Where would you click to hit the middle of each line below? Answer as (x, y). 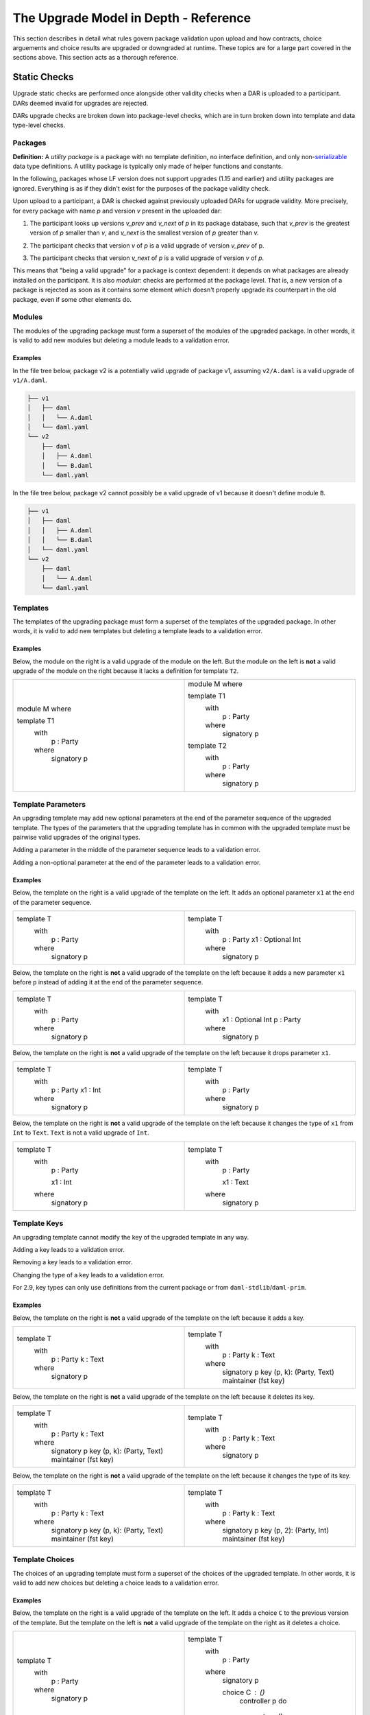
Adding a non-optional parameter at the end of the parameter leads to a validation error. (137, 862)
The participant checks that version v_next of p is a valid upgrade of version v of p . (147, 258)
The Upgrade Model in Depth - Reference (132, 18)
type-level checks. (39, 125)
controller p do (263, 1701)
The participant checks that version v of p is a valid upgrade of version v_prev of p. (147, 245)
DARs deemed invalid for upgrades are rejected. (81, 103)
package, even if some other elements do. (72, 299)
